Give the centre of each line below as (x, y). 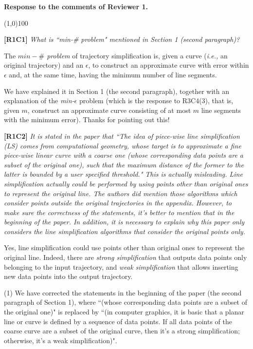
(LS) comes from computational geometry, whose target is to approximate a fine (123, 145)
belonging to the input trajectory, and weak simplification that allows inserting (121, 266)
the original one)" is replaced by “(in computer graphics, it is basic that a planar (124, 312)
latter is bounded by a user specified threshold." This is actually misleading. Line (123, 174)
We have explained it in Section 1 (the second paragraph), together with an (117, 91)
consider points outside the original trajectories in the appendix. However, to (118, 203)
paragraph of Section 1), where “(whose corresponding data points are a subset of (126, 302)
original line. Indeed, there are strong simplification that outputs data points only (126, 257)
